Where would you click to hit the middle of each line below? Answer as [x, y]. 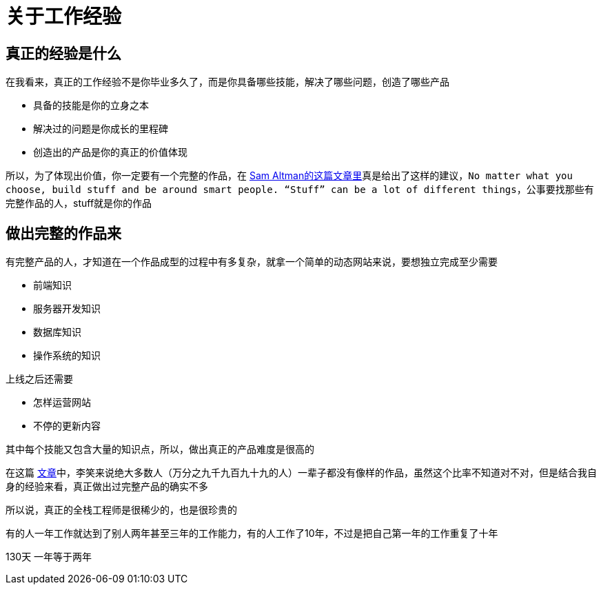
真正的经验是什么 [63, 53]
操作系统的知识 [67, 356]
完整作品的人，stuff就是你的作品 [79, 203]
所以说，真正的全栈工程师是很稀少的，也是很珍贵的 [121, 510]
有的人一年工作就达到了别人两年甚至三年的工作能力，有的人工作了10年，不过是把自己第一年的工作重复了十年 [252, 533]
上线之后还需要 [39, 379]
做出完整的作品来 [63, 233]
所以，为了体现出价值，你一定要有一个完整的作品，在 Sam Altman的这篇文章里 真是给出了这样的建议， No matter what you [289, 176]
